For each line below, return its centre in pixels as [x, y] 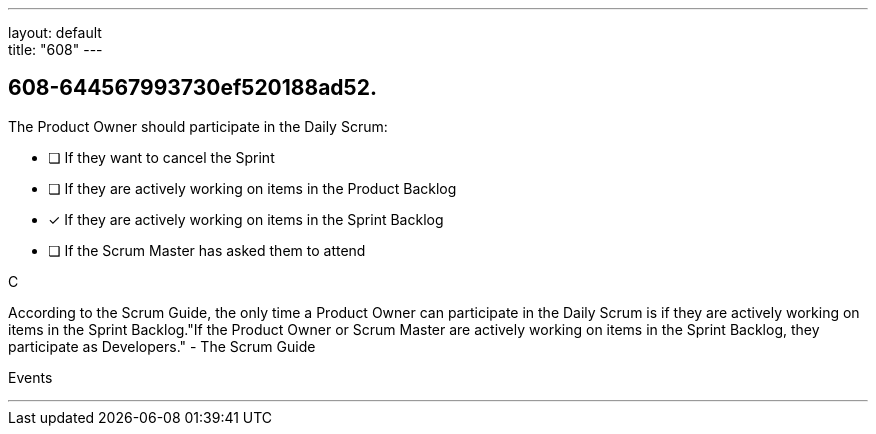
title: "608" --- [55, 49]
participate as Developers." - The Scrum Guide [162, 346]
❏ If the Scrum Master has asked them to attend [207, 250]
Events [30, 377]
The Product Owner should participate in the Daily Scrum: [198, 126]
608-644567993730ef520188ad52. [192, 88]
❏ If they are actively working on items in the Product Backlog [252, 188]
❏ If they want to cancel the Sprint [161, 157]
